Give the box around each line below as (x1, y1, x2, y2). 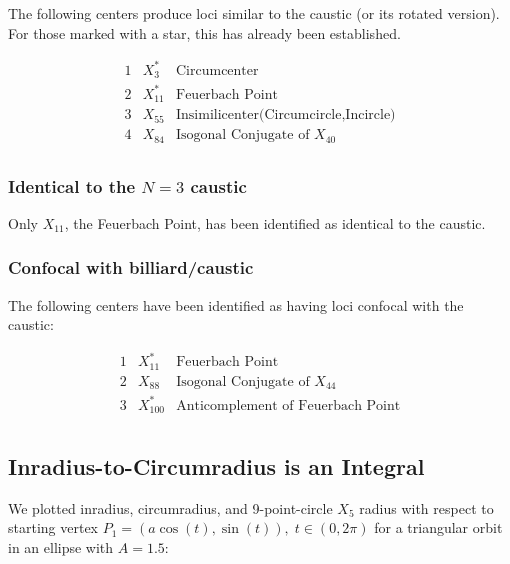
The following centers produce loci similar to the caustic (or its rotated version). (8, 3, 500, 23)
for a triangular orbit (374, 517, 503, 538)
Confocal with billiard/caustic (8, 255, 254, 280)
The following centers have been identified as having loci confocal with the (8, 294, 464, 315)
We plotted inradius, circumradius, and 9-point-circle (8, 497, 333, 518)
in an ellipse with (8, 536, 114, 557)
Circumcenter (175, 63, 259, 78)
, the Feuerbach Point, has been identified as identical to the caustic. (64, 212, 486, 233)
